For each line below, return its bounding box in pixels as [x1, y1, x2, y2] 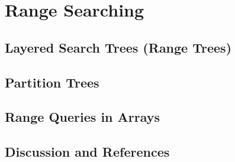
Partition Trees [5, 73, 99, 91]
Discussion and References [5, 142, 170, 161]
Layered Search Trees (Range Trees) [5, 38, 232, 56]
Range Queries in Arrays [5, 108, 160, 126]
